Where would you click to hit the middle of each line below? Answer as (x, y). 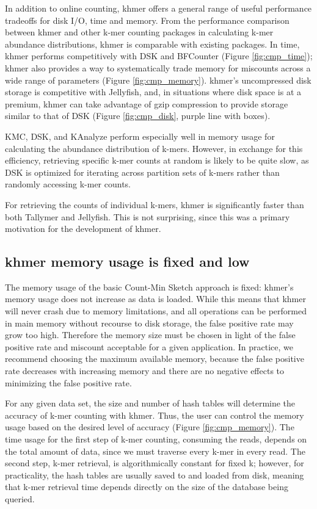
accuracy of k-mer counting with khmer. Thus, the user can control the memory (155, 415)
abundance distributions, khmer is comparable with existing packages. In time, (152, 44)
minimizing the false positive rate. (68, 382)
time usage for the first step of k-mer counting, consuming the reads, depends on (156, 439)
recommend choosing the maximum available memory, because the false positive (155, 359)
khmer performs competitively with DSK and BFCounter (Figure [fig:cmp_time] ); (159, 56)
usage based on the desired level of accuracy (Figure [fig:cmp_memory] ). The (150, 427)
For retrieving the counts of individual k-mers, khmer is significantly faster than (155, 204)
